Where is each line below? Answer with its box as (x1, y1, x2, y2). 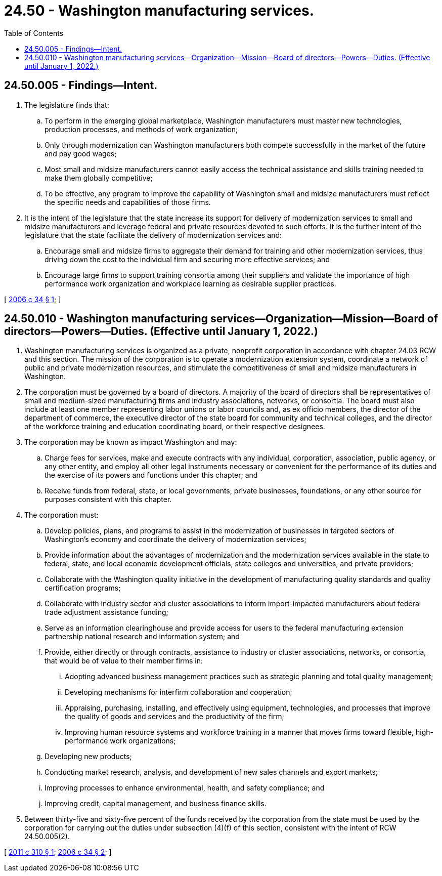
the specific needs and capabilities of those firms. (45, 197, 211, 206)
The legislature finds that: (24, 100, 109, 109)
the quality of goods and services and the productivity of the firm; (65, 712, 284, 721)
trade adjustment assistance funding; (45, 608, 168, 617)
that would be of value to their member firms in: (45, 656, 203, 665)
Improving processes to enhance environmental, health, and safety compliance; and (45, 783, 325, 792)
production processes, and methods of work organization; (45, 124, 238, 134)
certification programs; (45, 583, 121, 593)
